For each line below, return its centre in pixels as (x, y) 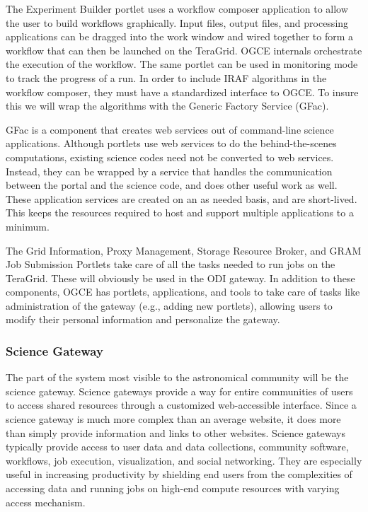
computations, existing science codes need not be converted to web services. (170, 157)
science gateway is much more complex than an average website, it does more (173, 419)
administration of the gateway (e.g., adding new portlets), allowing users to (169, 305)
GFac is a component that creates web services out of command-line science (170, 129)
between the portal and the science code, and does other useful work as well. (172, 185)
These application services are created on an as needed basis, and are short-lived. (182, 198)
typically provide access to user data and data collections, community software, (177, 447)
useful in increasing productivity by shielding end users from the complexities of (179, 474)
